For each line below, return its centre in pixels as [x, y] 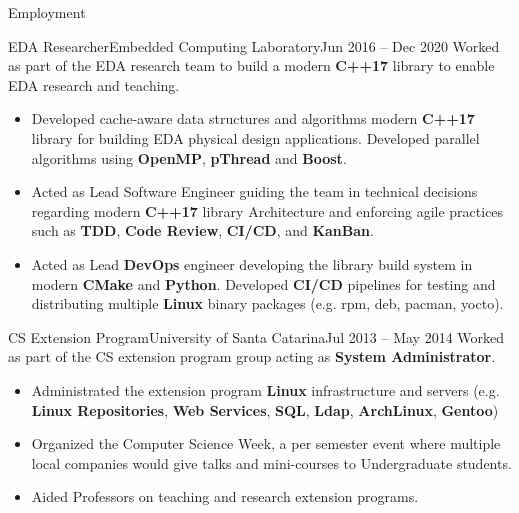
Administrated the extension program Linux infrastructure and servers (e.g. [265, 389]
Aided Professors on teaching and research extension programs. [225, 496]
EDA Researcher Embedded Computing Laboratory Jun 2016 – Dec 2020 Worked [254, 45]
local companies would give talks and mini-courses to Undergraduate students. [271, 462]
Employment [47, 12]
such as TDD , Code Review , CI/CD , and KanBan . [202, 230]
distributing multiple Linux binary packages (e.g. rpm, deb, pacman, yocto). [267, 303]
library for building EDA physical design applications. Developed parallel [255, 137]
